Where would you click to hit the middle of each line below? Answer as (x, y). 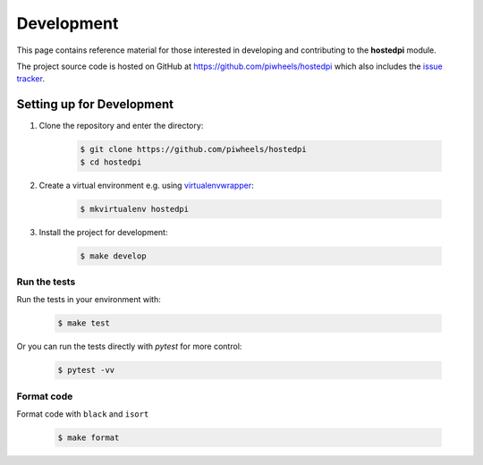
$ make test (84, 323)
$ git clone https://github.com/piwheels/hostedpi (194, 149)
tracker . (30, 79)
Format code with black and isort (83, 414)
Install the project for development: (103, 232)
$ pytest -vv (86, 370)
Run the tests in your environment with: (89, 300)
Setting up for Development (95, 104)
